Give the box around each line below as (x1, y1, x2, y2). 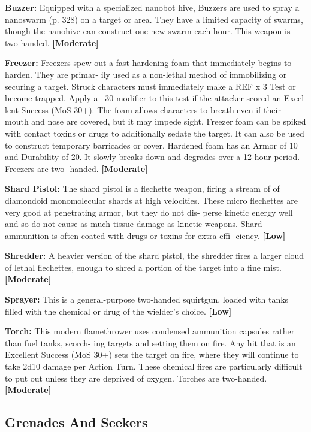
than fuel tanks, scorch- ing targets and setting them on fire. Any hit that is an (5, 336, 296, 349)
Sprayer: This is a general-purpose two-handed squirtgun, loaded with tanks (5, 293, 289, 306)
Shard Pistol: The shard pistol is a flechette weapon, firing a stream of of (5, 182, 280, 195)
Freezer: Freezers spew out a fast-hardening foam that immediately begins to (5, 56, 292, 69)
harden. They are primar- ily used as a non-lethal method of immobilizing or (5, 68, 287, 80)
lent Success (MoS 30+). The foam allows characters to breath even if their (5, 103, 281, 116)
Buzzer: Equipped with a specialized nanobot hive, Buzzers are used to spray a (5, 1, 300, 13)
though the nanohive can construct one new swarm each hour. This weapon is (5, 25, 291, 37)
